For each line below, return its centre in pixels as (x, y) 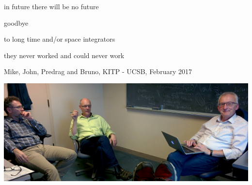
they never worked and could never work (64, 55)
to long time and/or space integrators (60, 39)
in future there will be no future (51, 6)
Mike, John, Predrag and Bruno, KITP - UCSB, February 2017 (98, 71)
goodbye (16, 23)
